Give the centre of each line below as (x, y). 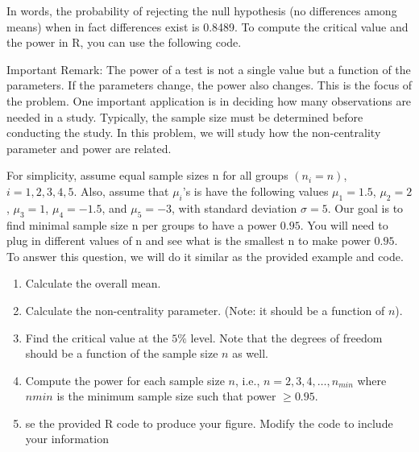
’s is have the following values (255, 191)
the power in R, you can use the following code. (124, 42)
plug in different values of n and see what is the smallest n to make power (189, 241)
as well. (250, 353)
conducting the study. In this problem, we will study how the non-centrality (194, 133)
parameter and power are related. (89, 148)
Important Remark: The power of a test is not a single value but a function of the (209, 69)
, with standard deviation (234, 207)
